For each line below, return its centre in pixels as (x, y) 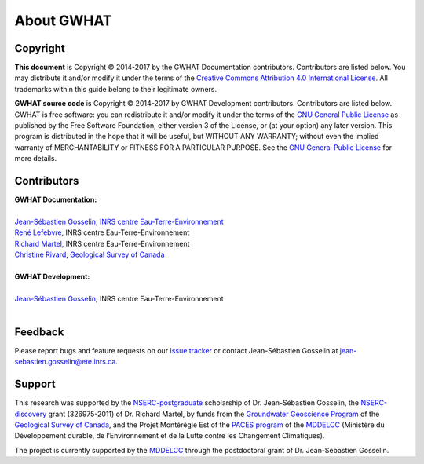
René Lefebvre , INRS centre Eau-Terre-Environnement (102, 232)
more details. (36, 159)
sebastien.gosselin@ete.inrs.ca (65, 362)
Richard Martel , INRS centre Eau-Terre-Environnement (102, 243)
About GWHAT (64, 20)
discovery (31, 414)
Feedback (39, 332)
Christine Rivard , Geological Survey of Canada (90, 254)
